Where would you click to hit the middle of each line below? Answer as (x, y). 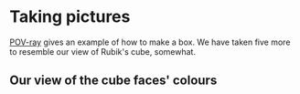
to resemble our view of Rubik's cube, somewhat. (103, 51)
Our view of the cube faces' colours (113, 81)
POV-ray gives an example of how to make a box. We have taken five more (150, 42)
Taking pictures (70, 17)
